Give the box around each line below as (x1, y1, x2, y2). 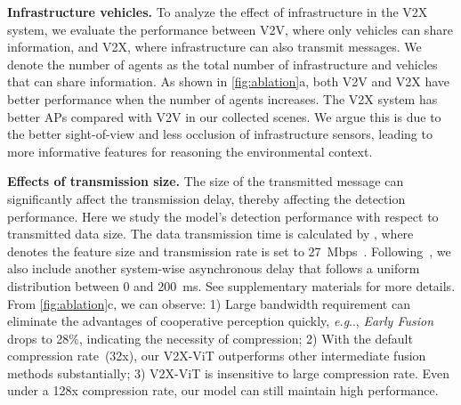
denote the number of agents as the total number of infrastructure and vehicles (7, 54, 438, 73)
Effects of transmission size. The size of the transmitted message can (7, 172, 404, 190)
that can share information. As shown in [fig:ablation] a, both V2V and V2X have (7, 72, 449, 91)
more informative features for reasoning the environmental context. (7, 142, 373, 160)
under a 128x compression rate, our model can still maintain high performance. (7, 381, 439, 400)
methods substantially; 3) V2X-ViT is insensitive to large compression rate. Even (7, 363, 450, 382)
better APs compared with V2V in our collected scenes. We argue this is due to (7, 107, 441, 126)
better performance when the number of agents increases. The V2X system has (7, 89, 438, 108)
